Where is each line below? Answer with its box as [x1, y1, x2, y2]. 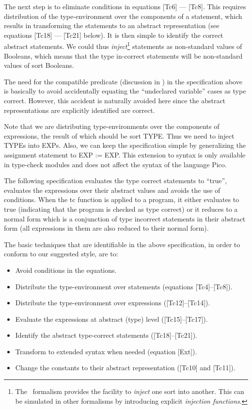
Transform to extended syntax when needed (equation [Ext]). [15, 346, 197, 356]
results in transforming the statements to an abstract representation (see [4, 20, 220, 31]
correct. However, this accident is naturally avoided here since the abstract [4, 95, 226, 105]
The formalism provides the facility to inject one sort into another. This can [15, 386, 244, 396]
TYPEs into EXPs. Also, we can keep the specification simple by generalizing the [4, 140, 246, 150]
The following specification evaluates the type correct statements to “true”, [4, 175, 227, 186]
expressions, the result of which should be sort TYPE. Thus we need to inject [4, 130, 235, 141]
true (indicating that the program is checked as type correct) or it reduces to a [4, 204, 238, 214]
